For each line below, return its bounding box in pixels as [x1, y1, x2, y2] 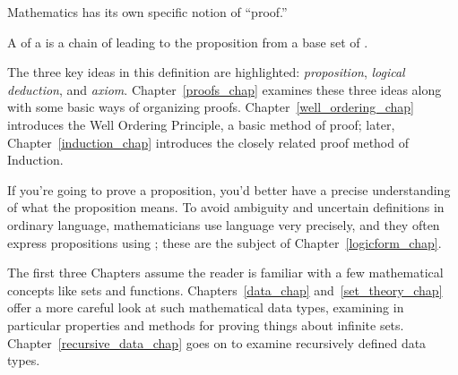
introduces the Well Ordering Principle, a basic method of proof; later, [7, 115, 395, 133]
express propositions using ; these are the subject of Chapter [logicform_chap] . [7, 233, 442, 251]
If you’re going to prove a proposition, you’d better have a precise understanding [7, 180, 451, 199]
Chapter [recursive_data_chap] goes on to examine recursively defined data [7, 333, 427, 352]
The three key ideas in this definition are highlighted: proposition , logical [7, 63, 405, 81]
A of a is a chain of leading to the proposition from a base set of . [7, 32, 368, 51]
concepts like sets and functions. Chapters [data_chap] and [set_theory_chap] [7, 280, 443, 299]
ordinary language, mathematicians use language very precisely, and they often [7, 215, 440, 234]
